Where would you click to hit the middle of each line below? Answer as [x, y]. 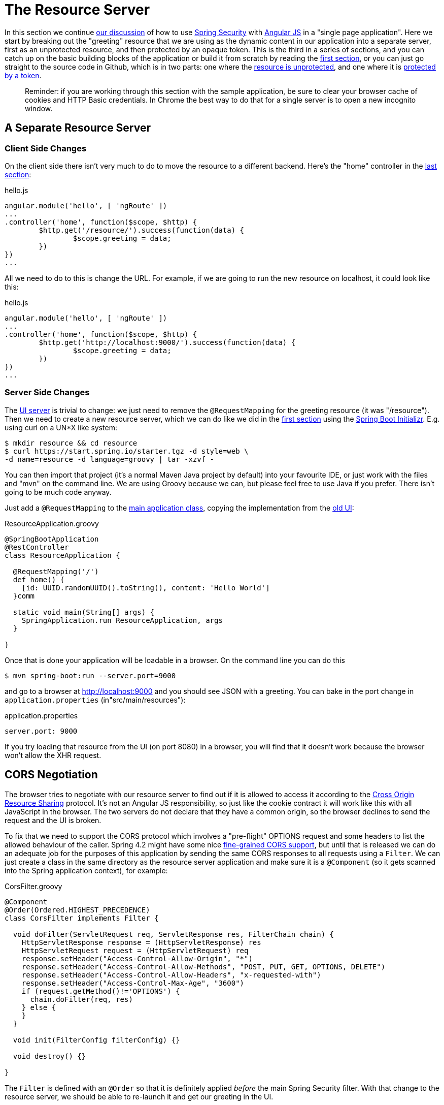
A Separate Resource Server [78, 128]
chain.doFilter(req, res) [81, 999]
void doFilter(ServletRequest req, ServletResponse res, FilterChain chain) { [174, 934]
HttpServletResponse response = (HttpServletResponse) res [141, 942]
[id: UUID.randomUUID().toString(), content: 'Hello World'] [146, 588]
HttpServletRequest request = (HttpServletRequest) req [135, 950]
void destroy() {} [49, 1056]
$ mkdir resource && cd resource [71, 443]
